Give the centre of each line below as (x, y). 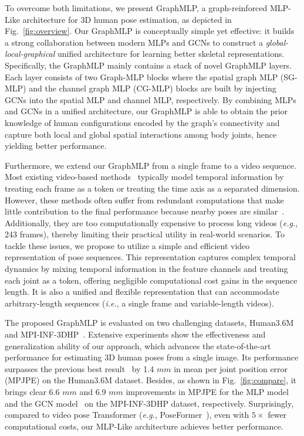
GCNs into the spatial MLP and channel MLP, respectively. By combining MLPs (151, 99)
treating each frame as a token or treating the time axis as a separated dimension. (152, 188)
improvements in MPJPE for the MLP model (207, 391)
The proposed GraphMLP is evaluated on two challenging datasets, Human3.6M (149, 323)
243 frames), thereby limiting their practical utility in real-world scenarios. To (145, 234)
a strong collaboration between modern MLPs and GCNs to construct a (134, 42)
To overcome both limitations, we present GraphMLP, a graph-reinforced (136, 8)
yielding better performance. (56, 146)
